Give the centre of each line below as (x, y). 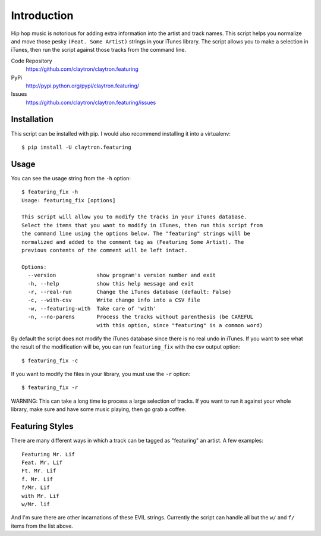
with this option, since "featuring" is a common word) (180, 325)
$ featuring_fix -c (50, 361)
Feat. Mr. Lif (42, 462)
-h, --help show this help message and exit (111, 283)
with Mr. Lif (40, 496)
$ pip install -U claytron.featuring (77, 147)
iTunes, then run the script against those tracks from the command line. (99, 50)
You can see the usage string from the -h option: (71, 178)
